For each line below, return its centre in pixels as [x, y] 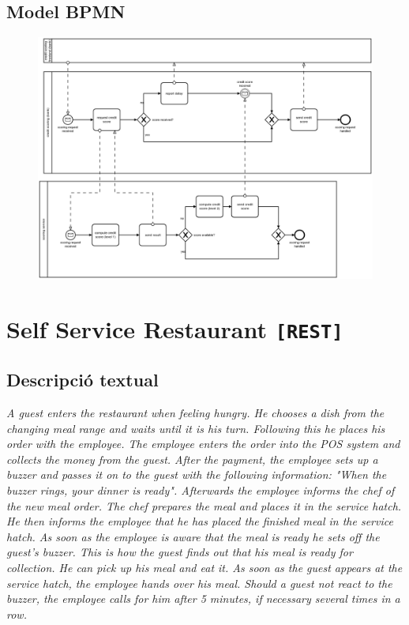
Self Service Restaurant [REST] [175, 328]
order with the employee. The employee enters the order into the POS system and [203, 444]
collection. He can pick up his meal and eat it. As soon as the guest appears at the [204, 568]
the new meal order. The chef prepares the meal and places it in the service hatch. [204, 505]
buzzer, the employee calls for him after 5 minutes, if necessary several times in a [203, 599]
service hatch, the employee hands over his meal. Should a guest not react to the [199, 583]
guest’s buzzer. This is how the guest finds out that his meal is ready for [180, 552]
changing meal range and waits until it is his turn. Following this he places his [196, 428]
